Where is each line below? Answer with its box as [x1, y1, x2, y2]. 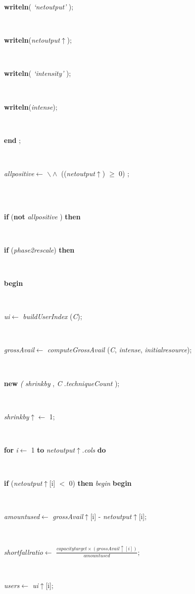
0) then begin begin [69, 478, 132, 488]
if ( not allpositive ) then [4, 211, 81, 221]
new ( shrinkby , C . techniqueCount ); [4, 378, 120, 388]
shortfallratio [4, 546, 43, 557]
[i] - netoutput [90, 511, 132, 522]
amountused [4, 511, 40, 522]
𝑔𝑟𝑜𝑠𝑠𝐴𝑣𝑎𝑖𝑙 [97, 546, 120, 551]
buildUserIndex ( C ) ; [23, 311, 82, 322]
